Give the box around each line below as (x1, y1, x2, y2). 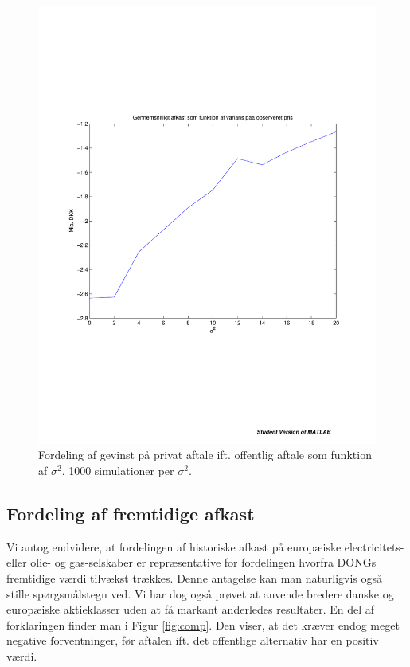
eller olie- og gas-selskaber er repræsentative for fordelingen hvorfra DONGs (6, 554, 377, 571)
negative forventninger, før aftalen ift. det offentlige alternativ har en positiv (6, 632, 379, 649)
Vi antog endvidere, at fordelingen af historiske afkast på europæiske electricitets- (6, 538, 404, 555)
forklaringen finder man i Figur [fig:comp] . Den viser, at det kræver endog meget (6, 616, 400, 633)
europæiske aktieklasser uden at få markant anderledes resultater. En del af (6, 601, 375, 618)
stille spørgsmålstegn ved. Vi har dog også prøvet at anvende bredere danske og (6, 585, 394, 602)
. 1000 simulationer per (61, 462, 174, 479)
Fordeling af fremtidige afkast (6, 501, 255, 526)
